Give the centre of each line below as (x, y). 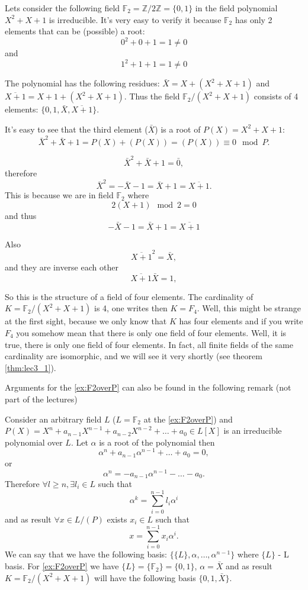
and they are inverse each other (62, 267)
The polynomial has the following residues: (82, 83)
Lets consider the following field (62, 8)
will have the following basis (145, 577)
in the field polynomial (236, 8)
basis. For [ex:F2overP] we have (62, 566)
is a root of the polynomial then (157, 442)
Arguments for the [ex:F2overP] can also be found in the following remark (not (148, 387)
